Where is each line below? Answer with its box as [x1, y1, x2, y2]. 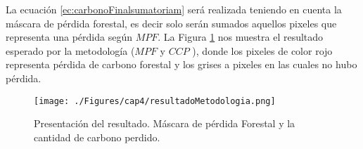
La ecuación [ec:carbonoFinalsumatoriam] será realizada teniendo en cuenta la [6, 2, 342, 16]
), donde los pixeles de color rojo [192, 43, 333, 58]
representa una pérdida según [6, 30, 132, 44]
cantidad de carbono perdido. [34, 129, 160, 144]
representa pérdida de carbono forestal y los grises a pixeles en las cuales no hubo [6, 57, 357, 72]
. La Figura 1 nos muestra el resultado [158, 30, 324, 44]
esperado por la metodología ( [6, 43, 135, 58]
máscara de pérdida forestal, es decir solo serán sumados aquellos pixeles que [6, 15, 337, 30]
